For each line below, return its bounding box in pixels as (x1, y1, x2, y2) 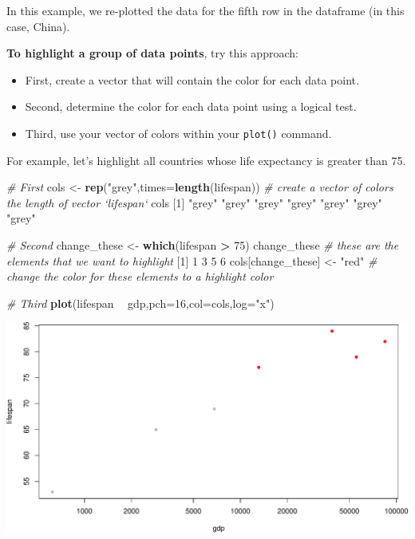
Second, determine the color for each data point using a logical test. (25, 98, 357, 115)
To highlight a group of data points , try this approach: (6, 45, 298, 61)
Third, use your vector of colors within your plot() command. (25, 124, 332, 141)
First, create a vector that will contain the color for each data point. (25, 71, 359, 88)
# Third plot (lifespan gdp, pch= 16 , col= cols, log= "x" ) (6, 294, 275, 311)
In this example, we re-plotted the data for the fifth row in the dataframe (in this (6, 2, 405, 18)
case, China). (6, 18, 70, 34)
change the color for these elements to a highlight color (6, 268, 274, 285)
